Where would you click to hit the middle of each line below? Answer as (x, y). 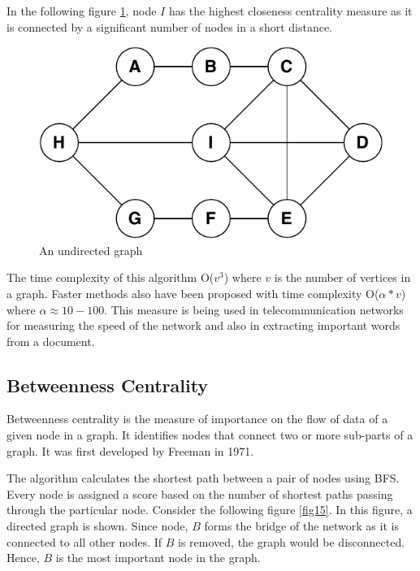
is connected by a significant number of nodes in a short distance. (170, 26)
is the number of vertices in (342, 277)
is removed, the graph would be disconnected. (292, 541)
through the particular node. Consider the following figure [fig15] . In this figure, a (210, 510)
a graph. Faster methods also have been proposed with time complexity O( (193, 293)
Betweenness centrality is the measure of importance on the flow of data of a (197, 419)
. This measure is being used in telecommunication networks (254, 309)
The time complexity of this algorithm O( (110, 277)
